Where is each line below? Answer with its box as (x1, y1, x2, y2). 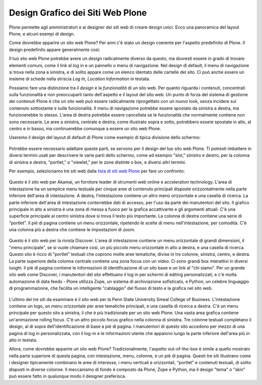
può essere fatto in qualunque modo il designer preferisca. (9, 373, 126, 379)
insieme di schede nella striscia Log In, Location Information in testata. (9, 76, 150, 82)
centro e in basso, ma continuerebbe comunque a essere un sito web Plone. (9, 126, 161, 132)
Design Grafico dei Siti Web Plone (9, 7, 147, 18)
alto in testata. (9, 337, 37, 343)
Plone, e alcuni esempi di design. (9, 31, 75, 36)
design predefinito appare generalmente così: (9, 47, 100, 52)
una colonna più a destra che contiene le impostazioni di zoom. (9, 227, 135, 233)
